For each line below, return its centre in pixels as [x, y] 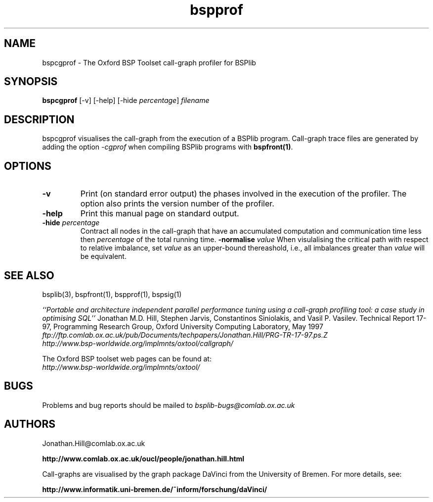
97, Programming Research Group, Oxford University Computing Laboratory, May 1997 [183, 326]
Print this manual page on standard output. [160, 214]
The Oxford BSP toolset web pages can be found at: [127, 358]
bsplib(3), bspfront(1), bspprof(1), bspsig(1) [112, 294]
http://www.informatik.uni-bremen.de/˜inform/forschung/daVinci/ [155, 489]
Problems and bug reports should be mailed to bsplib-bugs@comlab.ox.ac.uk [169, 405]
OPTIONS [28, 166]
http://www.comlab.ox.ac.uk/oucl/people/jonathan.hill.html [143, 458]
